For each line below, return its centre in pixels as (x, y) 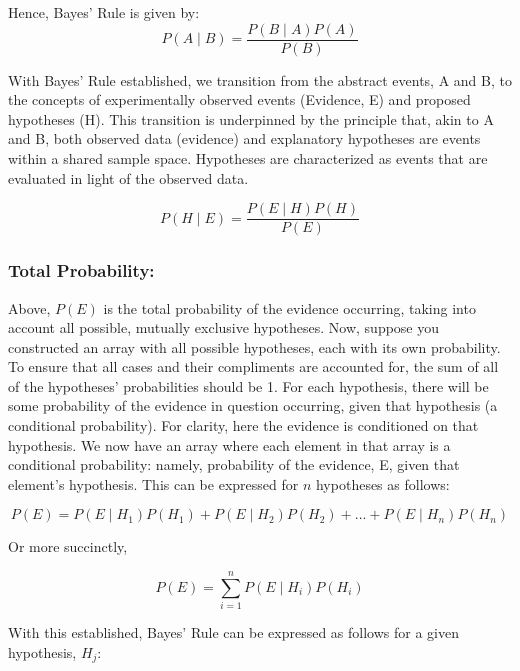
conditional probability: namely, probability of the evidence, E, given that (234, 464)
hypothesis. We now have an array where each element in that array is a (229, 444)
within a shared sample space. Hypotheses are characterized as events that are (248, 158)
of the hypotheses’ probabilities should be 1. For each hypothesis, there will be (248, 385)
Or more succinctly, (68, 546)
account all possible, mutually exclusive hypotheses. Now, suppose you (224, 327)
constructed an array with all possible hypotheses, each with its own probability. (254, 346)
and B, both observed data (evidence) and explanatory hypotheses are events (244, 138)
